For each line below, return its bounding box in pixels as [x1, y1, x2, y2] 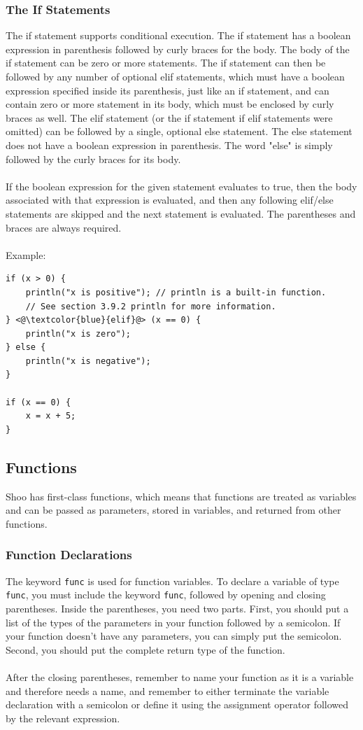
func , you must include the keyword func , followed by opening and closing [6, 587, 326, 602]
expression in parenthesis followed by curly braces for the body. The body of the [6, 41, 350, 56]
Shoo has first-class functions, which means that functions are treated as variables [6, 489, 357, 503]
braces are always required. [6, 220, 122, 234]
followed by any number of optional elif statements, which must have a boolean [6, 69, 345, 83]
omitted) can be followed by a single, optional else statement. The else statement [6, 124, 353, 139]
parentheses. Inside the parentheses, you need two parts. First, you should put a [6, 601, 349, 615]
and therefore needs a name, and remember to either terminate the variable [6, 683, 329, 698]
